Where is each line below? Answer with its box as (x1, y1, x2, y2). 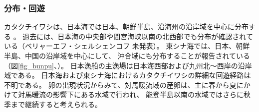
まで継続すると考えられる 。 (10, 99, 102, 109)
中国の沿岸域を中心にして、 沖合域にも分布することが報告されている (24, 51, 251, 60)
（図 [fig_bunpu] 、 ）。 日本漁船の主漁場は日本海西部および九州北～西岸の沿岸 (4, 60, 252, 70)
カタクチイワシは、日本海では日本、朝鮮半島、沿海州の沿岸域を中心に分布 (4, 21, 249, 32)
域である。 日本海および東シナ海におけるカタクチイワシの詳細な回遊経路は (4, 70, 251, 80)
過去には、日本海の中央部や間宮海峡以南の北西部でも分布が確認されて (22, 31, 253, 41)
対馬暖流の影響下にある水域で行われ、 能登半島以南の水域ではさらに (17, 89, 244, 100)
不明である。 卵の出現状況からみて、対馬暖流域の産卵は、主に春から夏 (4, 79, 237, 90)
